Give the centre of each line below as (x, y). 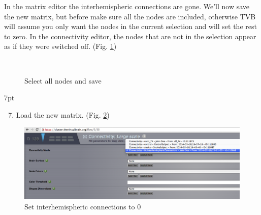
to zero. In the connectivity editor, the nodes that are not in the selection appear (130, 36)
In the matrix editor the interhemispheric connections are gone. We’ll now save (127, 6)
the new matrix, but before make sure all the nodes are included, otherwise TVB (130, 16)
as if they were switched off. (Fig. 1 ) (60, 46)
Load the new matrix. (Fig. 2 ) (63, 114)
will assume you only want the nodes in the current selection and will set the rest (130, 26)
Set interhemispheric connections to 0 (83, 206)
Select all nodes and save (63, 80)
